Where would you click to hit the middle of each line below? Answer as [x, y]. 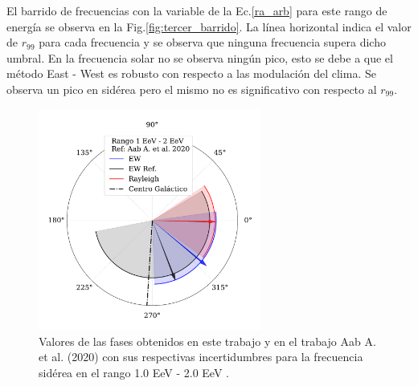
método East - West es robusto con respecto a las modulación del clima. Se [191, 73]
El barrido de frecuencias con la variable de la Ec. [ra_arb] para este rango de [197, 10]
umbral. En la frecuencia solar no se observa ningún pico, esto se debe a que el [200, 57]
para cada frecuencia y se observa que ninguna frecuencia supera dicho [212, 42]
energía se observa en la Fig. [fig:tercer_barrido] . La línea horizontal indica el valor [209, 26]
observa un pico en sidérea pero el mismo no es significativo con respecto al [192, 89]
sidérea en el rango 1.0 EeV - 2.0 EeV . [134, 372]
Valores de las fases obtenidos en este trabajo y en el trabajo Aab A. [207, 341]
